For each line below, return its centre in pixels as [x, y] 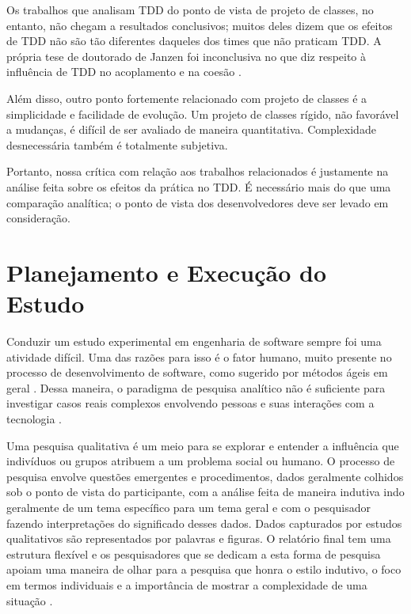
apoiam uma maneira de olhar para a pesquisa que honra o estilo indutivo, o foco [204, 569]
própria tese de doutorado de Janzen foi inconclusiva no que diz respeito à [186, 56]
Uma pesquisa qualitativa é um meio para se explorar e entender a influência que [203, 445]
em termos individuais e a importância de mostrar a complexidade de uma [187, 584]
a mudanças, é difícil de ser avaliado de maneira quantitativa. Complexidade [191, 129]
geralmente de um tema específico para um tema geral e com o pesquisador [188, 507]
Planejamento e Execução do [167, 272]
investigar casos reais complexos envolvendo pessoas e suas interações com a [190, 403]
